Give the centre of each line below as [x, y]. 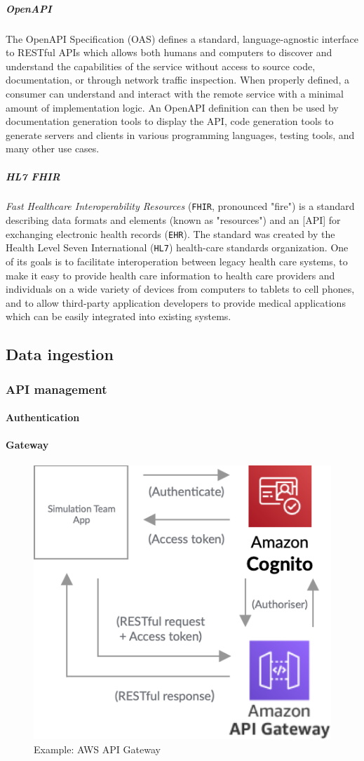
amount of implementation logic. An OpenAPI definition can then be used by [172, 107]
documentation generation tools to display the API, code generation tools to [170, 121]
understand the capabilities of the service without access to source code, [161, 66]
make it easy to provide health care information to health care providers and [170, 275]
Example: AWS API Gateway [97, 749]
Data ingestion [60, 354]
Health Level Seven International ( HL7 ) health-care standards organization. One [177, 247]
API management [56, 389]
